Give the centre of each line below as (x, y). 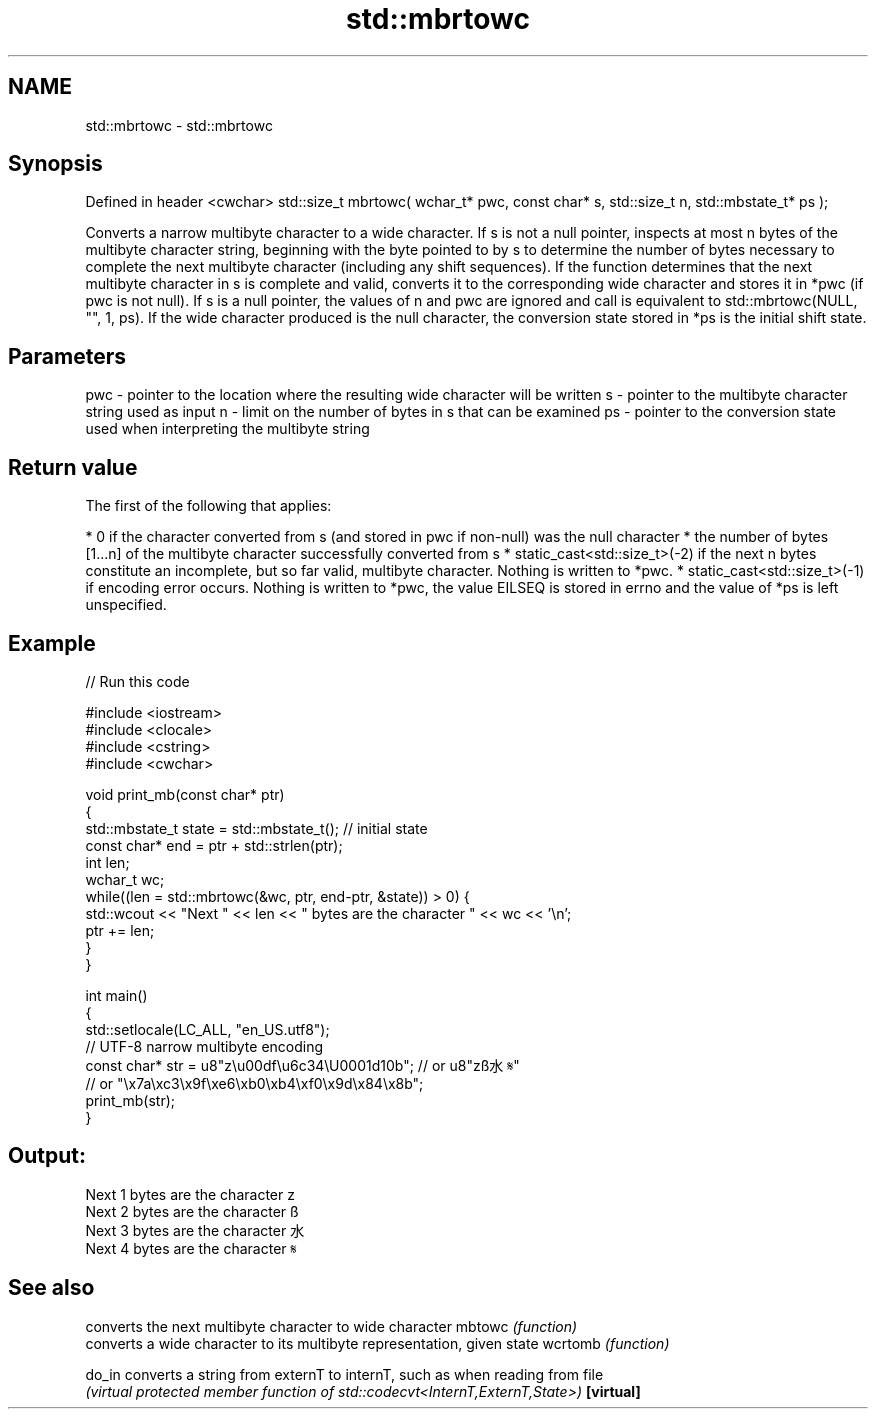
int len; (107, 862)
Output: (47, 1156)
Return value (73, 467)
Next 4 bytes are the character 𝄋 (191, 1248)
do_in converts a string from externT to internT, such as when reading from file (344, 1374)
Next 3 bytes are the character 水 (195, 1230)
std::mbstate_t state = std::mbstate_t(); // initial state (256, 828)
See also (51, 1288)
